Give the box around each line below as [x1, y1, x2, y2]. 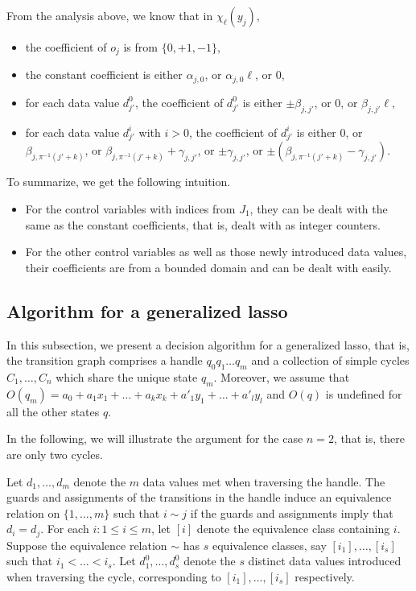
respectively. [294, 568, 355, 585]
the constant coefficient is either [25, 66, 183, 83]
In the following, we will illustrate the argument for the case [6, 430, 303, 447]
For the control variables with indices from [25, 200, 236, 217]
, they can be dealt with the [249, 200, 388, 217]
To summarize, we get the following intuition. [6, 173, 231, 190]
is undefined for [325, 385, 402, 402]
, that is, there [333, 430, 405, 447]
